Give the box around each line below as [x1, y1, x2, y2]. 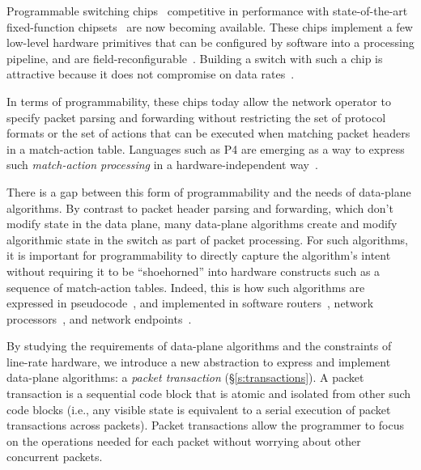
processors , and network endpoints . [6, 310, 192, 327]
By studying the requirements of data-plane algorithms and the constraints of [6, 337, 392, 354]
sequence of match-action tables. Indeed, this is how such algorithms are [6, 278, 365, 295]
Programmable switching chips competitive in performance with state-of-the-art [6, 2, 408, 19]
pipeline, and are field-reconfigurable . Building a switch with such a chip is [6, 49, 383, 66]
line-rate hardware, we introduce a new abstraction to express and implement [6, 353, 391, 370]
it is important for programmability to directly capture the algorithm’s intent [6, 247, 391, 264]
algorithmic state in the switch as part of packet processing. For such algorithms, [6, 231, 408, 248]
